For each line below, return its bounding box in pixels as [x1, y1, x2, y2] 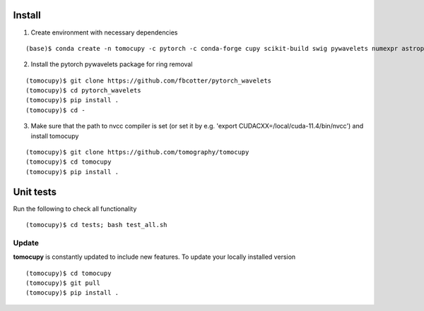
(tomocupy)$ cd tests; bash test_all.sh [25, 221, 167, 229]
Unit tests [13, 185, 57, 197]
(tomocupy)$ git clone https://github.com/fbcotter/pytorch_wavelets [25, 76, 272, 85]
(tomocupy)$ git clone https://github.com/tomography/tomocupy [25, 148, 249, 157]
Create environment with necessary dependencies [30, 28, 178, 37]
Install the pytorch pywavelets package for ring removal [30, 60, 193, 68]
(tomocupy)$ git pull [25, 279, 100, 287]
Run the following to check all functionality [13, 205, 137, 213]
